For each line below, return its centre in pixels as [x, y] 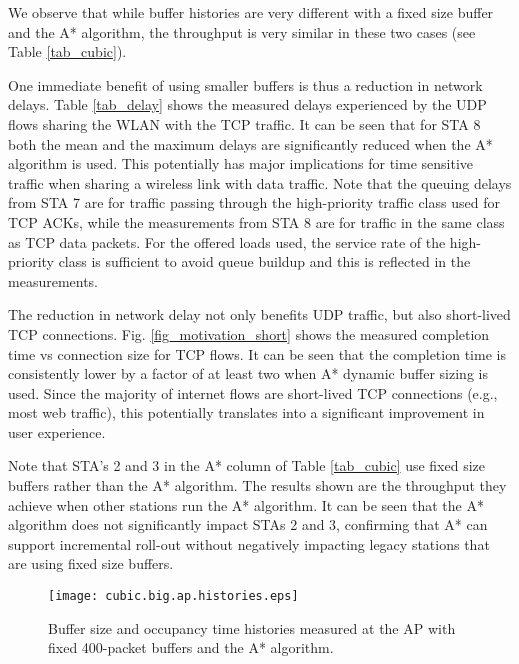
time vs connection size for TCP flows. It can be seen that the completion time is [257, 353]
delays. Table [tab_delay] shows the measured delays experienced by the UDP [247, 104]
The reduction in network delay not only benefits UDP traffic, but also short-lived [259, 314]
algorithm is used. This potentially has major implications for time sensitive [240, 163]
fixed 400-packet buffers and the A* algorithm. [191, 647]
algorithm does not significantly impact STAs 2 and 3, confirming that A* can [248, 524]
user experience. [57, 431]
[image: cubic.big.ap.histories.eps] [173, 596]
